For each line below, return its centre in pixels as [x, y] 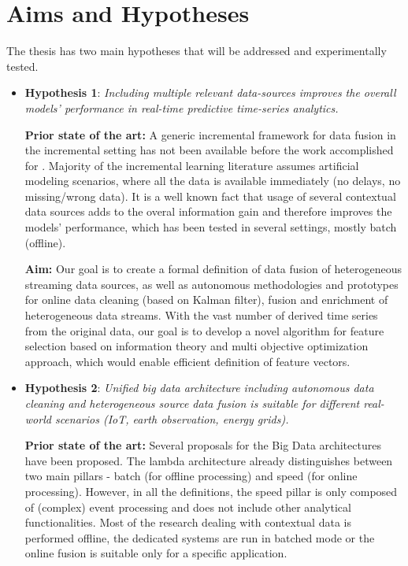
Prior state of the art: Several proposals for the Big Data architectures [203, 445]
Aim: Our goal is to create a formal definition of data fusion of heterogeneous [213, 269]
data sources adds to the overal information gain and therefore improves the [208, 211]
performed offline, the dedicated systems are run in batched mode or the [200, 537]
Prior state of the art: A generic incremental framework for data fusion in [210, 134]
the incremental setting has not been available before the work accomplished [209, 150]
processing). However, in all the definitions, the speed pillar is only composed [211, 491]
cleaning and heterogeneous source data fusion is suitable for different [192, 403]
